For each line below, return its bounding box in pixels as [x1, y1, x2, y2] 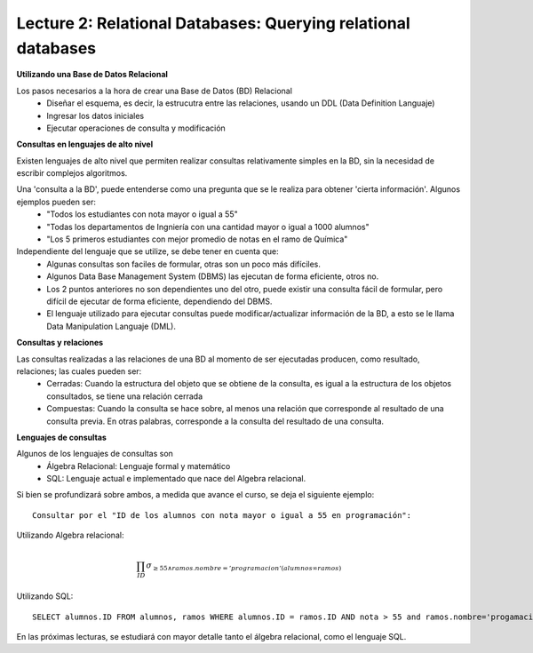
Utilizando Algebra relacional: [16, 530, 124, 541]
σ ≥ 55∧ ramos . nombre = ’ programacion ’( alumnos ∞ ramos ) [146, 561, 342, 573]
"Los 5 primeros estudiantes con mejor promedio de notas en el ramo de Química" [46, 234, 348, 244]
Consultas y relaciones [16, 338, 104, 348]
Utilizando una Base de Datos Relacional [16, 69, 169, 80]
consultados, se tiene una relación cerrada [46, 391, 203, 402]
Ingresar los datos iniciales [46, 110, 145, 121]
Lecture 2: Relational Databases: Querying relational [16, 13, 410, 33]
